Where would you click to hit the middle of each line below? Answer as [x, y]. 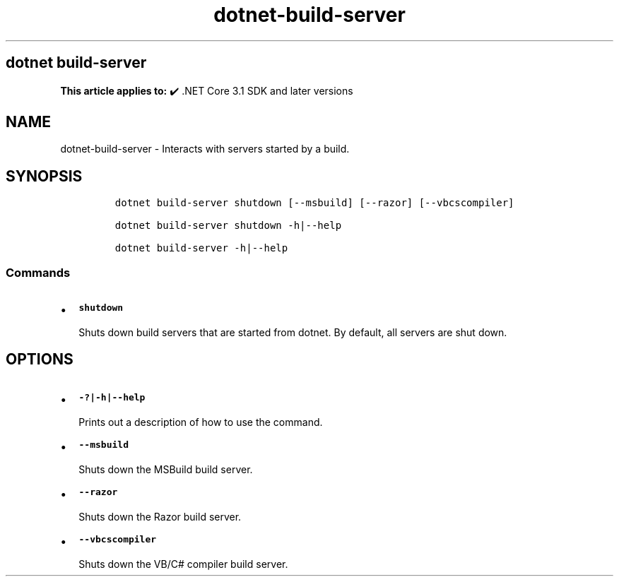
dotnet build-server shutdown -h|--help [228, 226]
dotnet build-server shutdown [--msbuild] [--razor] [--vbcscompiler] [314, 203]
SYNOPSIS [44, 176]
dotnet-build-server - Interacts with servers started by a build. [205, 149]
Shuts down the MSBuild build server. [166, 469]
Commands [38, 272]
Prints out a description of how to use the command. [201, 422]
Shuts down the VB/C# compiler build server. [183, 564]
